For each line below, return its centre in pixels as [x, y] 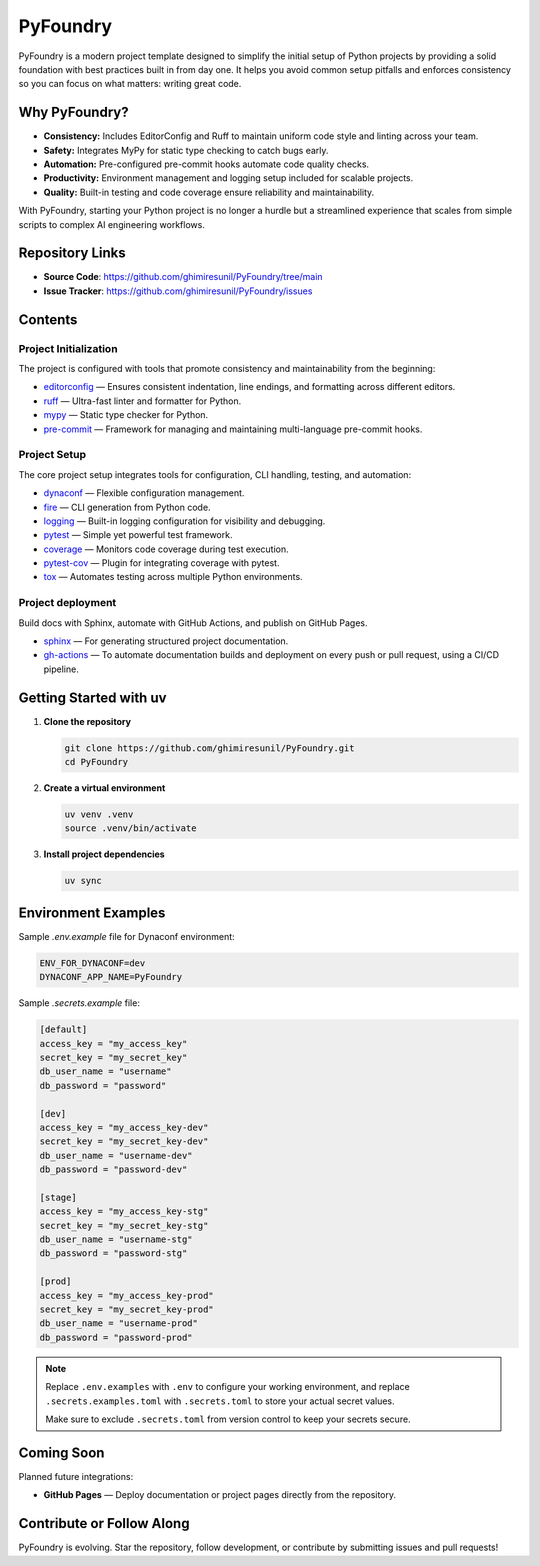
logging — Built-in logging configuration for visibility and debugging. [184, 521]
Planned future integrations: [76, 1476]
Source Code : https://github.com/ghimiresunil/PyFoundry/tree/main [183, 277]
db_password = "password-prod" [116, 1337]
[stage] [58, 1197]
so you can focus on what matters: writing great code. [130, 84]
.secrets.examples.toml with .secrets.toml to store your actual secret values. [220, 1401]
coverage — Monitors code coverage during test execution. [166, 549]
